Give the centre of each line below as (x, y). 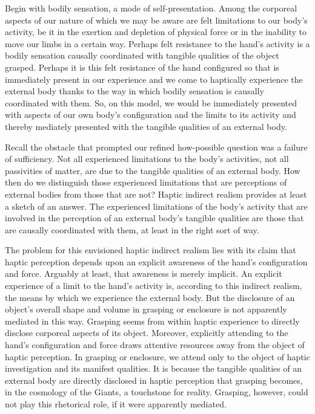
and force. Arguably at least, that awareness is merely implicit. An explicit (144, 273)
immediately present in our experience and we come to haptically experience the (154, 79)
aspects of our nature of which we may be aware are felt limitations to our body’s (156, 20)
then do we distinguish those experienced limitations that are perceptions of (146, 182)
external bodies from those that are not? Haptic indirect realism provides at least (156, 194)
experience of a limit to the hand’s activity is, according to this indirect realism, (154, 286)
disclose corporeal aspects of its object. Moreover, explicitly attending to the (147, 333)
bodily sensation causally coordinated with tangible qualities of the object (142, 55)
